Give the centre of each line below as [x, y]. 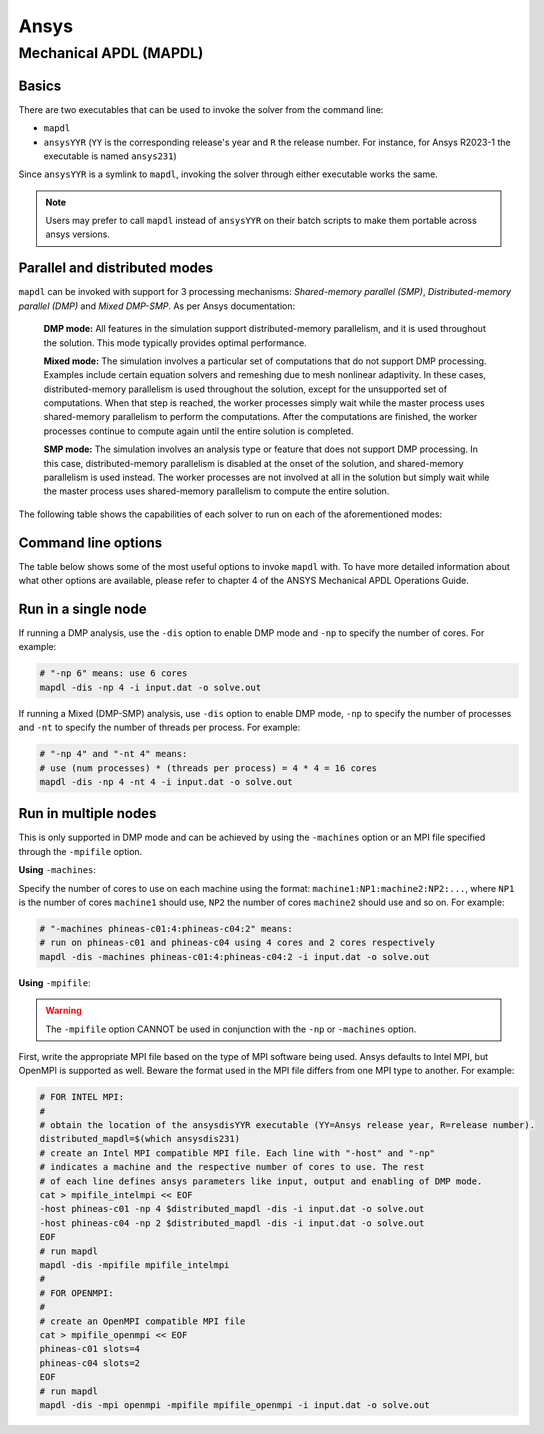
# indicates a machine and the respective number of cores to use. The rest [232, 1167]
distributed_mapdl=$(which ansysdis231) [139, 1139]
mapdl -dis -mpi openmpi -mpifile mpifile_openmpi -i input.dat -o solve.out [234, 1404]
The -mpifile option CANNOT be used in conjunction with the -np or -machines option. [231, 1029]
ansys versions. [77, 234]
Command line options [90, 542]
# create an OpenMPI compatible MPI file [142, 1321]
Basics [40, 85]
